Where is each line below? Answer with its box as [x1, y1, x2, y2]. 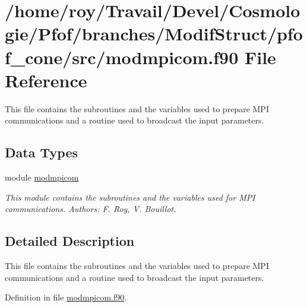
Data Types [5, 143, 78, 162]
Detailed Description [5, 232, 135, 250]
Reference [5, 68, 87, 92]
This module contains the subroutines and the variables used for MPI [5, 191, 255, 203]
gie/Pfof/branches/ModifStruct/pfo [5, 21, 303, 46]
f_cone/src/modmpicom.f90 [5, 45, 239, 69]
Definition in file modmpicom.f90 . [5, 291, 127, 303]
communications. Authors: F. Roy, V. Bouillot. [5, 202, 176, 215]
